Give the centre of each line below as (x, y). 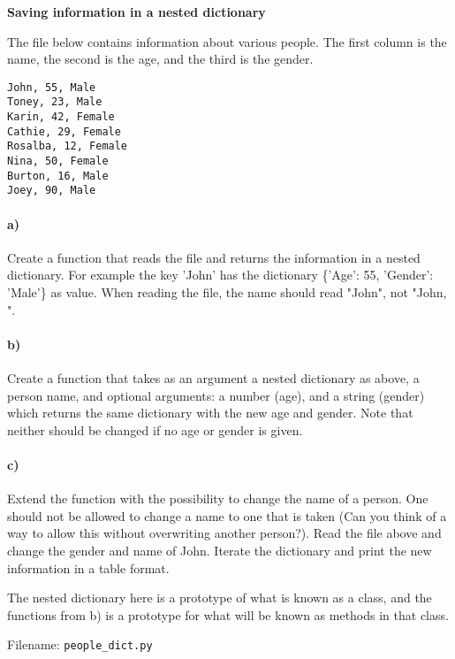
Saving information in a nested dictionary (136, 11)
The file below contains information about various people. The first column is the (227, 41)
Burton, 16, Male (58, 176)
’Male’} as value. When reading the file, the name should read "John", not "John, (227, 292)
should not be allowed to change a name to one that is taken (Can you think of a (227, 515)
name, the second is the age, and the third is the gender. (160, 59)
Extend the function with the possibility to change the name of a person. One (218, 498)
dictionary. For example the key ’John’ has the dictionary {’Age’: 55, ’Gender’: (220, 275)
